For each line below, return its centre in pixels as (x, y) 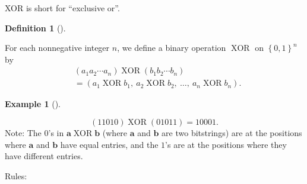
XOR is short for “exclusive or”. (62, 8)
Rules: (16, 175)
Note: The (23, 133)
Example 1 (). (33, 104)
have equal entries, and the (109, 144)
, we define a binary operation (172, 48)
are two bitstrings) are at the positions (232, 133)
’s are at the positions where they (226, 144)
